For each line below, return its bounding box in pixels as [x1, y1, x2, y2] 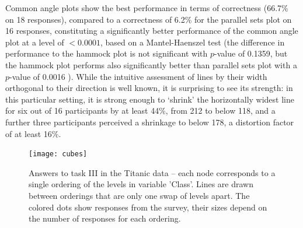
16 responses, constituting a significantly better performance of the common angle [5, 24, 298, 37]
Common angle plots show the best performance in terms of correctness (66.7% [5, 2, 288, 13]
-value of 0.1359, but [214, 47, 288, 59]
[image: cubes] [29, 150, 88, 159]
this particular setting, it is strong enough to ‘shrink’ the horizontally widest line [5, 93, 294, 105]
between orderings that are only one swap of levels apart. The [29, 189, 250, 201]
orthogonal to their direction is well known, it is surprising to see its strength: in [5, 82, 293, 94]
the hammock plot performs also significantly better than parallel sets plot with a [5, 58, 297, 71]
